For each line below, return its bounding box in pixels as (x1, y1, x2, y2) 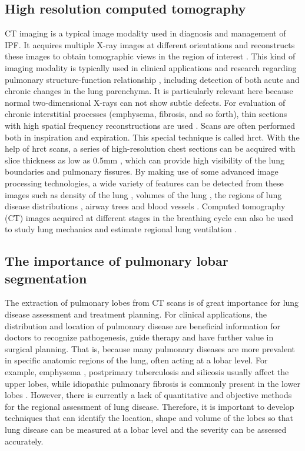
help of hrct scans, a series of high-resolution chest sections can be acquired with (5, 142, 296, 155)
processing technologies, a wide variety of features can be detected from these (5, 176, 284, 189)
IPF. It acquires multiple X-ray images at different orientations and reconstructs (5, 38, 295, 51)
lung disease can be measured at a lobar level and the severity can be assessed (5, 423, 287, 436)
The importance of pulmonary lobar (5, 252, 228, 270)
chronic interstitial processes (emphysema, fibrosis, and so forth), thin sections (5, 108, 287, 120)
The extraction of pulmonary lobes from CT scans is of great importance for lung (5, 296, 299, 309)
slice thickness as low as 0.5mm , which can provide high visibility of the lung (5, 153, 284, 166)
